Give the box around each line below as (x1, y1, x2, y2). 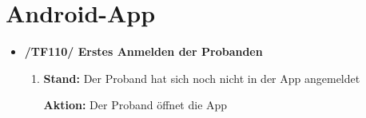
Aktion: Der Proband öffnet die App (43, 96, 228, 113)
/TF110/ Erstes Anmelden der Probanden (24, 43, 263, 60)
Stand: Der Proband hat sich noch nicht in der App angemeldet (43, 69, 360, 86)
